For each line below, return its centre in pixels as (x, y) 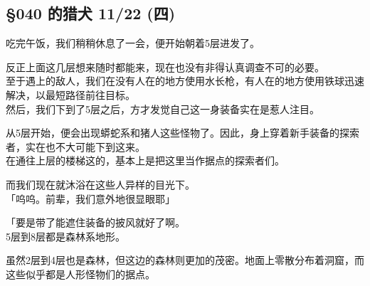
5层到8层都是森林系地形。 (65, 236)
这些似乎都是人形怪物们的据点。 (80, 274)
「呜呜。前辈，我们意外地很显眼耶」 (90, 198)
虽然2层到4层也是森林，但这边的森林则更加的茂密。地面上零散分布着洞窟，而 (185, 260)
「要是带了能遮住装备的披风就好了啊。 (95, 222)
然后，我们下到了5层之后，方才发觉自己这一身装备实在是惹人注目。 (163, 108)
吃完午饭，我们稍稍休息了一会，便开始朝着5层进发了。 (133, 43)
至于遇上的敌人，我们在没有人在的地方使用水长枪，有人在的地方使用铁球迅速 (185, 81)
